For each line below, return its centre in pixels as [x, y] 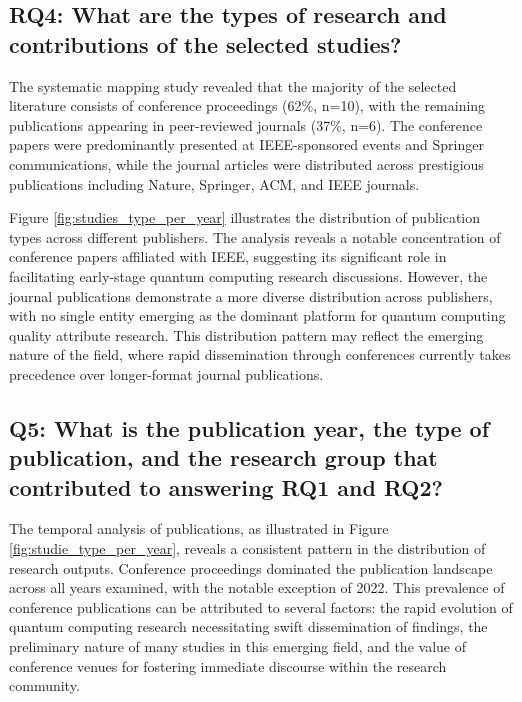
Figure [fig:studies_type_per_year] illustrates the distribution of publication [245, 217]
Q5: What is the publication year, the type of [249, 427]
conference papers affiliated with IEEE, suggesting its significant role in [228, 256]
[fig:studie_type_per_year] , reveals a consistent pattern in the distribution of [247, 548]
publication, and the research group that [223, 457]
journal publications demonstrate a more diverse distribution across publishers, [251, 295]
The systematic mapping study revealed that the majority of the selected [233, 85]
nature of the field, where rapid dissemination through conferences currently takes [260, 354]
